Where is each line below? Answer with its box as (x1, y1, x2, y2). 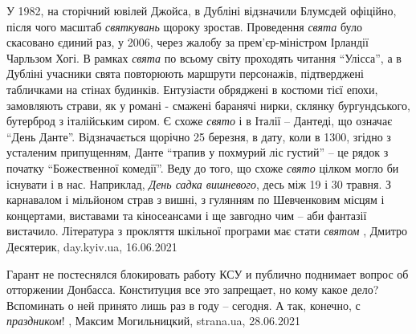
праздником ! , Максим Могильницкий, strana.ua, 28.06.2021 (6, 312, 300, 329)
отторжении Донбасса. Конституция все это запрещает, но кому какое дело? (6, 281, 379, 298)
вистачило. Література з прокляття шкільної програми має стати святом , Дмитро (6, 222, 407, 239)
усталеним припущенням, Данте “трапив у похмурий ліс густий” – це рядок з (6, 144, 389, 161)
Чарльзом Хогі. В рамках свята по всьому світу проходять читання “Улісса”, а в (6, 49, 402, 66)
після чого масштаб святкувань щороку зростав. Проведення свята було (6, 18, 362, 35)
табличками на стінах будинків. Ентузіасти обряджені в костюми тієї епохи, (6, 80, 378, 97)
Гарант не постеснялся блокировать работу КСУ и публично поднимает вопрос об (6, 265, 409, 282)
